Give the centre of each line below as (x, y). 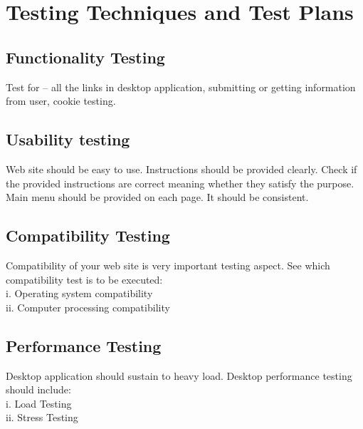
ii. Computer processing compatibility (88, 307)
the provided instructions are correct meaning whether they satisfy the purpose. (180, 183)
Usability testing (68, 139)
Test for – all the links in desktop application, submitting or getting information (181, 87)
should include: (38, 389)
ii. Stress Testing (42, 417)
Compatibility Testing (88, 236)
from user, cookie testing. (61, 101)
